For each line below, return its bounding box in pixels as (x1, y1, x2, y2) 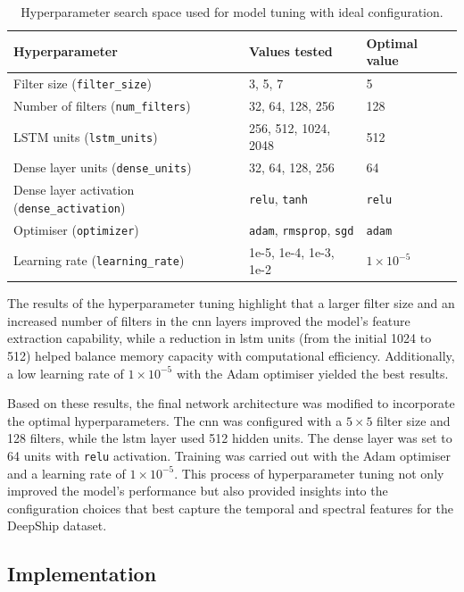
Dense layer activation (13, 180, 135, 199)
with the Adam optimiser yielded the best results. (176, 363, 449, 382)
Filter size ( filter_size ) (13, 74, 152, 93)
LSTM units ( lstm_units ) (13, 127, 158, 146)
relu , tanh (249, 188, 308, 207)
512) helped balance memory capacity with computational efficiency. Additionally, (7, 346, 455, 365)
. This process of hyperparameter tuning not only (174, 463, 444, 482)
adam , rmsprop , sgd (249, 220, 354, 238)
